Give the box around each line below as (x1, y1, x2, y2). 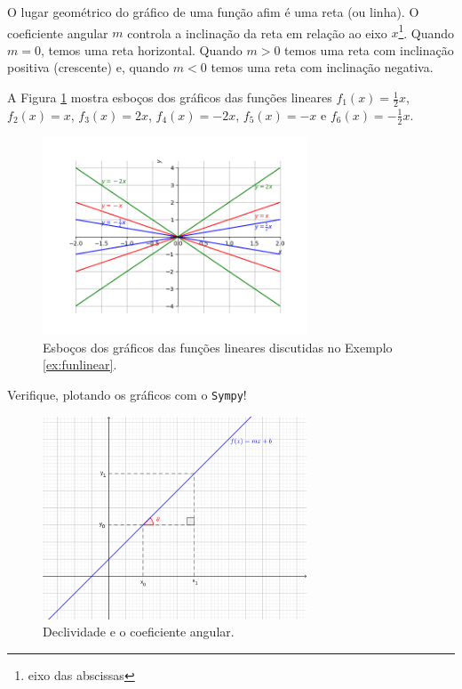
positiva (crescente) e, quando (7, 58, 170, 77)
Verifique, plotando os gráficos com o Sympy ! (7, 385, 247, 404)
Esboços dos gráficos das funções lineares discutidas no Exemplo (43, 337, 393, 356)
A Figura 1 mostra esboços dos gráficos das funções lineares (7, 88, 332, 107)
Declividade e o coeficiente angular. (43, 622, 235, 641)
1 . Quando (398, 20, 455, 42)
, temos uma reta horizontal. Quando (40, 40, 243, 59)
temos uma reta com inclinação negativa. (211, 58, 434, 77)
